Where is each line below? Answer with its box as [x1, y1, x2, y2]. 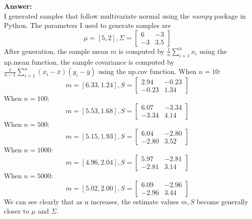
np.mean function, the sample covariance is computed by [4, 56, 175, 67]
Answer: [4, 1, 32, 11]
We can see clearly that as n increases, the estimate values [4, 196, 179, 206]
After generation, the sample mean [4, 46, 108, 56]
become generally [197, 196, 249, 206]
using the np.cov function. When [98, 66, 197, 76]
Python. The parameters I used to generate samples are [4, 20, 171, 30]
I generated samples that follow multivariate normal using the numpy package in [4, 10, 246, 21]
